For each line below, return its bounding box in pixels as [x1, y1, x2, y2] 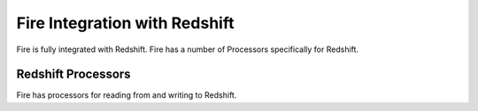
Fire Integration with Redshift [16, 13, 235, 33]
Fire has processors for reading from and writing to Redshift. [16, 90, 237, 100]
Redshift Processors [16, 67, 132, 82]
